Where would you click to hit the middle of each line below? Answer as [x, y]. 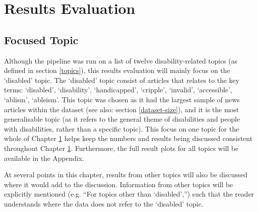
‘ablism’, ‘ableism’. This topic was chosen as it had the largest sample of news [122, 99]
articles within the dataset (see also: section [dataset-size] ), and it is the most [122, 109]
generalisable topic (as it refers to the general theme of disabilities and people [122, 119]
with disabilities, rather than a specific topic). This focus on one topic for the [122, 128]
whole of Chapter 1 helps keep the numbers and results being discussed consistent [128, 138]
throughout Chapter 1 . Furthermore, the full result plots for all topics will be [121, 148]
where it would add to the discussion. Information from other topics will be [119, 184]
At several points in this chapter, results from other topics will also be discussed [126, 175]
